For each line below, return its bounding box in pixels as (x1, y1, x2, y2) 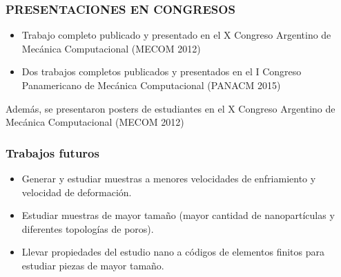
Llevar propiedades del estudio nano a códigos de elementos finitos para (21, 245, 324, 259)
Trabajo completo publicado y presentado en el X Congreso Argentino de (21, 28, 331, 42)
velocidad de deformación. (21, 184, 132, 199)
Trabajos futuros (6, 144, 99, 161)
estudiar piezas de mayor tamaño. (21, 258, 164, 272)
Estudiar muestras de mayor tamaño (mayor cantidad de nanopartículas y (21, 208, 335, 222)
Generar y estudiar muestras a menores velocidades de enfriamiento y (21, 171, 316, 185)
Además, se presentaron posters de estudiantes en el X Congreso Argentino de (6, 101, 335, 115)
